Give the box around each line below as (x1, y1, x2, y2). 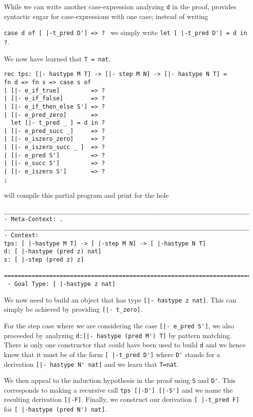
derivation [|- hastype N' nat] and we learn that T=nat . (4, 359, 179, 369)
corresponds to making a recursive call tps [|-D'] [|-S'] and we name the (4, 384, 233, 395)
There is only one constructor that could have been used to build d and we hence (4, 340, 246, 350)
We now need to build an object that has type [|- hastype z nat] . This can (4, 294, 236, 304)
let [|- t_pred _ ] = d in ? (11, 119, 105, 127)
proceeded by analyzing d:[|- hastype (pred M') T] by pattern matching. (4, 330, 232, 340)
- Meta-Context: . (4, 215, 63, 223)
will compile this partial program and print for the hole (4, 190, 169, 200)
